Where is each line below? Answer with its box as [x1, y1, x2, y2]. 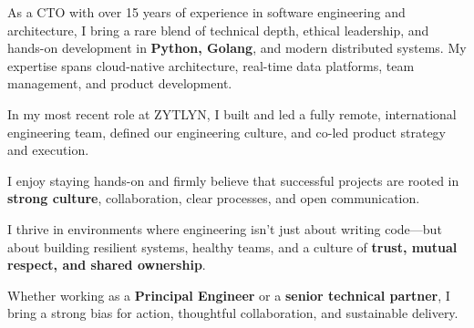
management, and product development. [7, 74, 232, 93]
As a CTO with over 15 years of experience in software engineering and [7, 3, 406, 21]
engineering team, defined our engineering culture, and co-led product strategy [7, 122, 447, 141]
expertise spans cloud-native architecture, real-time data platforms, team [7, 56, 415, 75]
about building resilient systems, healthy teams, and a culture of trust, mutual [7, 237, 458, 256]
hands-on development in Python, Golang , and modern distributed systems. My [7, 38, 467, 57]
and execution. [7, 140, 89, 159]
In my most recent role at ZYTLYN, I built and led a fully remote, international [7, 104, 457, 123]
